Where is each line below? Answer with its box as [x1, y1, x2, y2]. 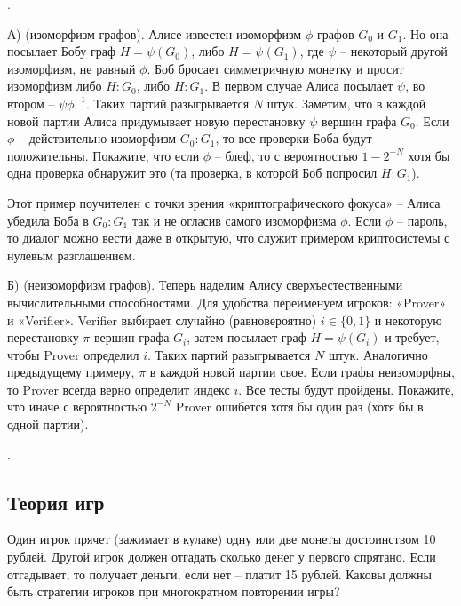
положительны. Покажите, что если [7, 146, 200, 164]
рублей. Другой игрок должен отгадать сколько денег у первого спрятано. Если [7, 547, 436, 566]
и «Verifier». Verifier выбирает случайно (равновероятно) [7, 310, 317, 329]
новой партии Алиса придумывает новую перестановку [7, 111, 306, 130]
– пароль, [397, 211, 448, 229]
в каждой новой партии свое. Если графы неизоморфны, [149, 363, 456, 381]
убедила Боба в [7, 211, 89, 229]
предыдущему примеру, [7, 363, 135, 381]
